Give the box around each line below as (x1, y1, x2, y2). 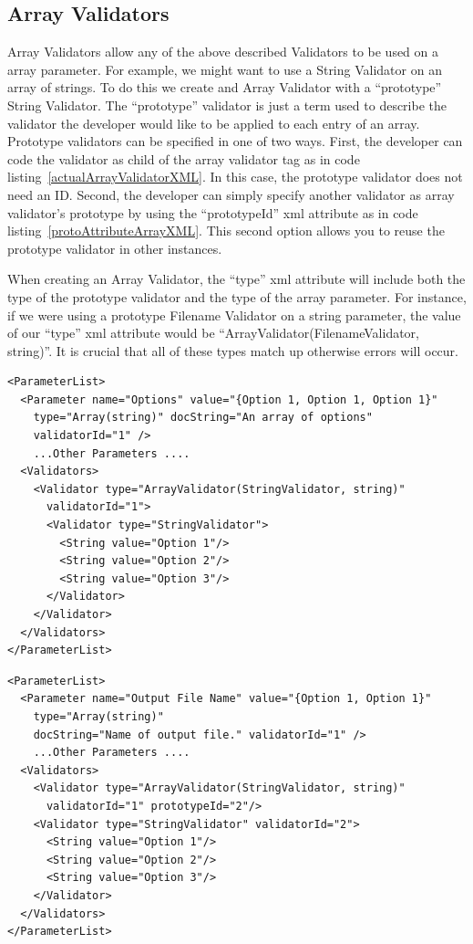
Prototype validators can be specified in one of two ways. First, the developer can (7, 131, 463, 151)
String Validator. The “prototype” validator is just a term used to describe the (7, 95, 447, 114)
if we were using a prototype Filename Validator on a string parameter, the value (7, 305, 461, 324)
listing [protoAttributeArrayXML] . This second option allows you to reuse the (7, 221, 445, 240)
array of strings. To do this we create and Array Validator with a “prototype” (7, 78, 442, 97)
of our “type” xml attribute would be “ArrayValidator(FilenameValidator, (7, 323, 420, 342)
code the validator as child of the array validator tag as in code (7, 149, 360, 168)
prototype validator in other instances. (7, 238, 222, 257)
